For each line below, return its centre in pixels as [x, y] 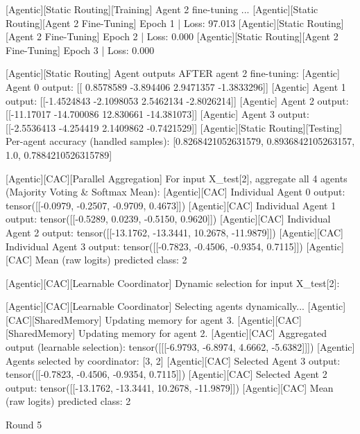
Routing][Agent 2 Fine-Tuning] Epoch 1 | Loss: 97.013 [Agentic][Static [155, 23]
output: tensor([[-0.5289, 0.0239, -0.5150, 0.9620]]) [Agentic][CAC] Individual [168, 219]
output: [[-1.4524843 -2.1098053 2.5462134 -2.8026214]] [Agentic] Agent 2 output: [177, 100]
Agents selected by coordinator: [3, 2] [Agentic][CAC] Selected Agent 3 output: [173, 360]
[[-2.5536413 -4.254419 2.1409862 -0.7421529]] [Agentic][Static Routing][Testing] [174, 127]
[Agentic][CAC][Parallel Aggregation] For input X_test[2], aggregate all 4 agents [177, 178]
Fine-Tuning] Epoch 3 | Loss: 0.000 [80, 50]
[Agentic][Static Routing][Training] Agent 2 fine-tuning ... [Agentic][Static [162, 9]
